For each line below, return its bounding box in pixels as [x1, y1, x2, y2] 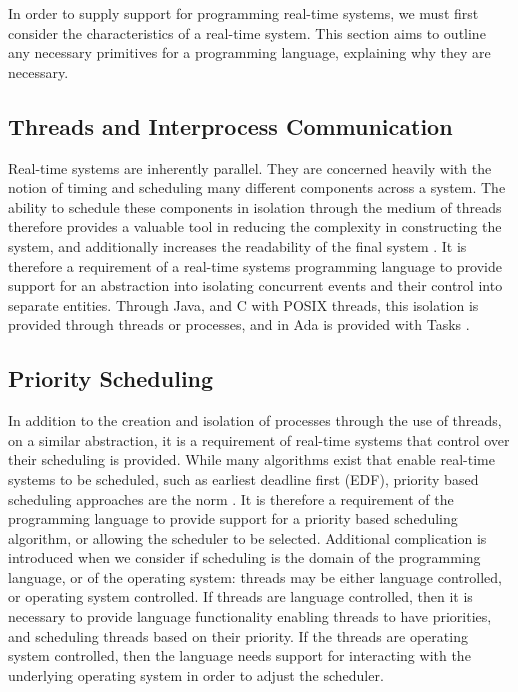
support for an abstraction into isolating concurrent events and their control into [8, 275, 503, 296]
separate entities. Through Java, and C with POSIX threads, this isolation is [8, 294, 479, 315]
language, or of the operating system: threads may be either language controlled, [8, 566, 502, 587]
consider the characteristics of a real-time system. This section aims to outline [8, 22, 486, 43]
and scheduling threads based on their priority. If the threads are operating [8, 625, 468, 646]
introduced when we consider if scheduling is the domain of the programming [8, 547, 481, 568]
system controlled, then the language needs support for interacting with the [8, 645, 471, 666]
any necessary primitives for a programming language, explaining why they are [8, 42, 491, 63]
